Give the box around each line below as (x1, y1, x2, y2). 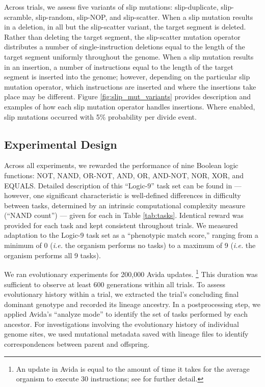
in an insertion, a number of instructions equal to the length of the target (4, 61, 233, 72)
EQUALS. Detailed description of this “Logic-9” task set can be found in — (4, 180, 242, 190)
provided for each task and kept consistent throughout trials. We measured (4, 219, 238, 230)
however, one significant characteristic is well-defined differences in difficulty (4, 190, 241, 201)
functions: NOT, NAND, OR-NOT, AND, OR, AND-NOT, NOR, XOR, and (4, 170, 244, 180)
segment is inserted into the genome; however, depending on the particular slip (4, 71, 250, 82)
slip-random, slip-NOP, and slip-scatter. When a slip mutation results (35, 11, 253, 22)
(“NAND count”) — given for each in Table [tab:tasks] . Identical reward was (4, 210, 244, 220)
